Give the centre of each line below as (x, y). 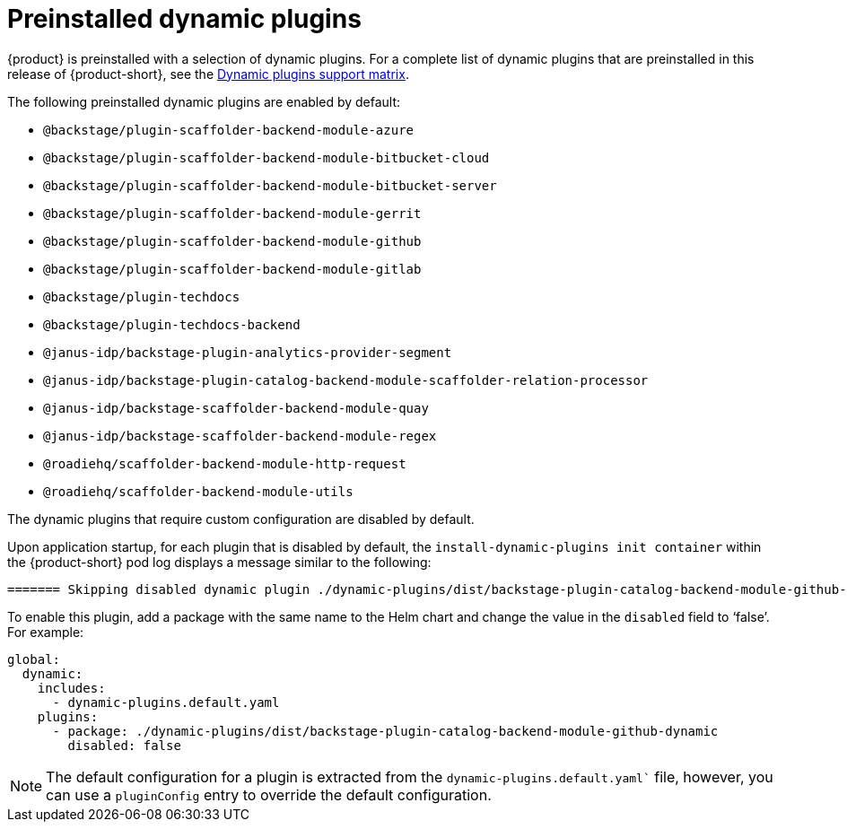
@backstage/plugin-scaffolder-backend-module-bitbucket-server (270, 185)
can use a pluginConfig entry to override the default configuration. (269, 794)
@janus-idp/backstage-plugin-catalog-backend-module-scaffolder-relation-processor (346, 380)
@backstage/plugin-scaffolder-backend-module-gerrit (232, 213)
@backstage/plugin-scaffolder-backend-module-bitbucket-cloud (266, 157)
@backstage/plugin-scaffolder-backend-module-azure (229, 130)
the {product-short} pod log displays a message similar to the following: (219, 562)
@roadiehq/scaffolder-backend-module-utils (198, 491)
